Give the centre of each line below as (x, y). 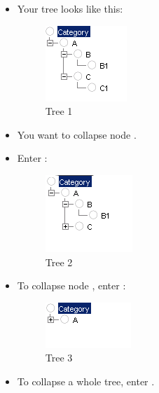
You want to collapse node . (77, 134)
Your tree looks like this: (70, 8)
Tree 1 (59, 111)
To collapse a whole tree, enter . (86, 381)
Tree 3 (59, 358)
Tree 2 (59, 262)
